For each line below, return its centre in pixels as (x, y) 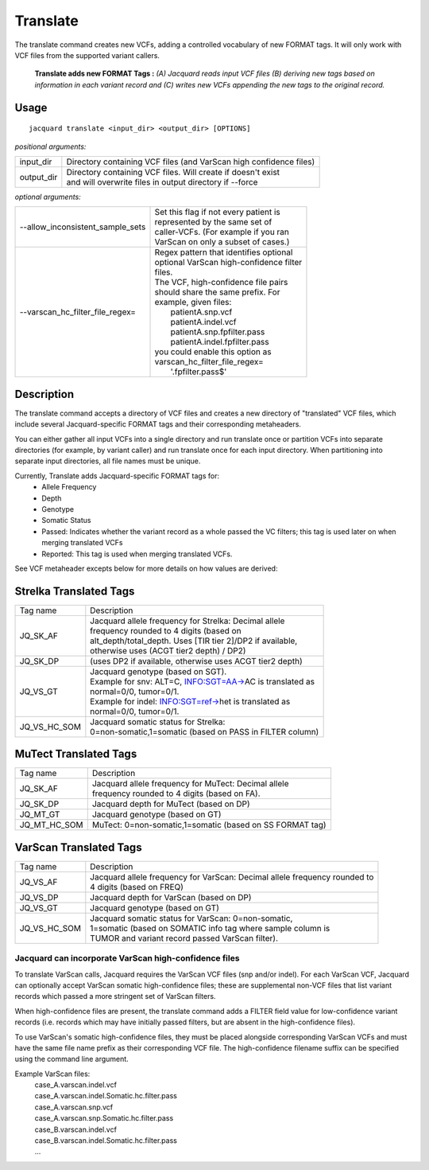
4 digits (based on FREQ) (137, 887)
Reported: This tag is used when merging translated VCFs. (137, 554)
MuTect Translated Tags (76, 754)
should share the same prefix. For (217, 292)
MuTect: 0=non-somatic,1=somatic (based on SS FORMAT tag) (209, 825)
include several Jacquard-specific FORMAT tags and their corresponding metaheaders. (158, 424)
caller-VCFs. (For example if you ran (222, 232)
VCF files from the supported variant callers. (87, 55)
